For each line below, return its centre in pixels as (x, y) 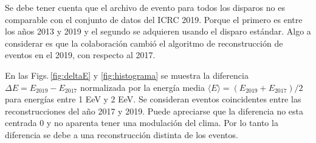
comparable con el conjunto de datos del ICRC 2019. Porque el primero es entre (154, 19)
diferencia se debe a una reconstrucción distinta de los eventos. (122, 134)
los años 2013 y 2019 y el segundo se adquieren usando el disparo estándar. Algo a (158, 31)
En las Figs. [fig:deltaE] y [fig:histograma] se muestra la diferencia (127, 75)
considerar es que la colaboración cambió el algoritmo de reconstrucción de (144, 43)
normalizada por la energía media (142, 87)
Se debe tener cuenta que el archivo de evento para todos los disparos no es (145, 7)
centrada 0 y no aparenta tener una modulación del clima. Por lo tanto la (142, 123)
